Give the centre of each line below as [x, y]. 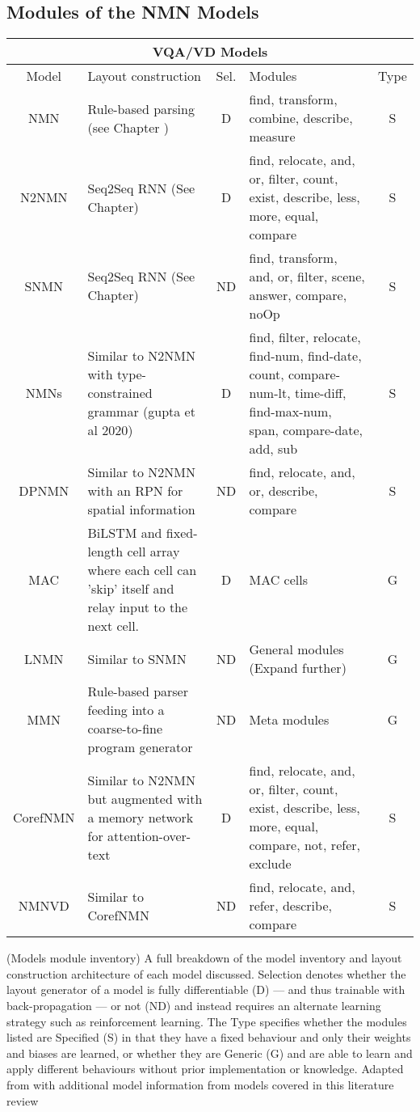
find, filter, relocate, [305, 337]
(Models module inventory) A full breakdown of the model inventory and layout [204, 958]
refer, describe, [290, 906]
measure [272, 137]
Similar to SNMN [137, 658]
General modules [296, 649]
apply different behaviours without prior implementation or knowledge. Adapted [205, 1069]
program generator [140, 747]
